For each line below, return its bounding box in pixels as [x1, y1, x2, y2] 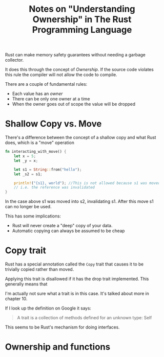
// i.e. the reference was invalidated [14, 185, 95, 190]
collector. [5, 57, 24, 63]
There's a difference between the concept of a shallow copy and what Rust [5, 135, 156, 141]
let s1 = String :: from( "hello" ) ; [14, 167, 82, 172]
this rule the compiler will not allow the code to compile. [5, 72, 117, 78]
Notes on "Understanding [29, 3, 135, 15]
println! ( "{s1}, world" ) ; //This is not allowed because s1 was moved [14, 180, 161, 186]
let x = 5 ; [14, 154, 36, 159]
